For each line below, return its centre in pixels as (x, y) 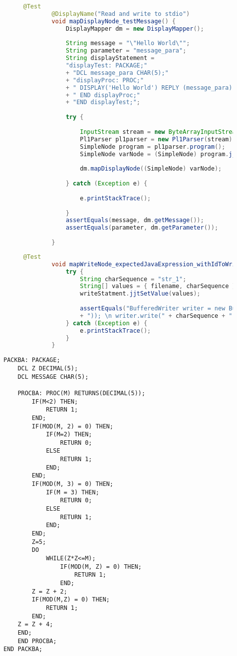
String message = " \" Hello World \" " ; (128, 43)
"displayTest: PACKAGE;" (106, 65)
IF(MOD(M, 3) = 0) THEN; (72, 484)
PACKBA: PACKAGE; (32, 360)
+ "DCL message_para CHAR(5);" (117, 73)
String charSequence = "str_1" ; (133, 279)
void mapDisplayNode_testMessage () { (114, 21)
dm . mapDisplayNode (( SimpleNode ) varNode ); (151, 169)
